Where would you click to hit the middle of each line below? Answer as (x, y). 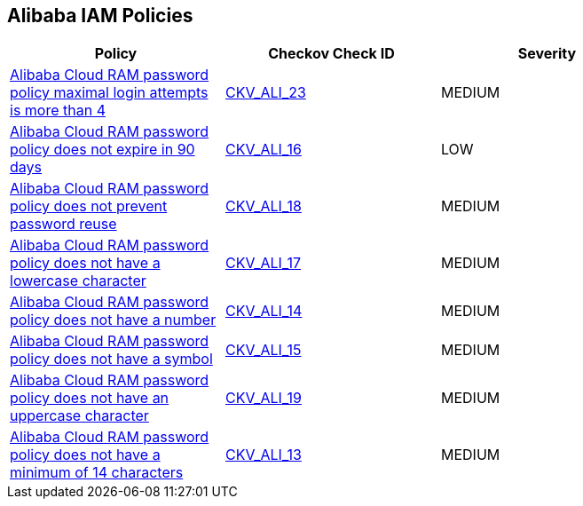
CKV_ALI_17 (263, 263)
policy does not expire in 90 (102, 150)
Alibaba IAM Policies (100, 16)
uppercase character (79, 416)
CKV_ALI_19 (263, 398)
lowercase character (78, 281)
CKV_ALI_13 (263, 455)
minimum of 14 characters (97, 473)
